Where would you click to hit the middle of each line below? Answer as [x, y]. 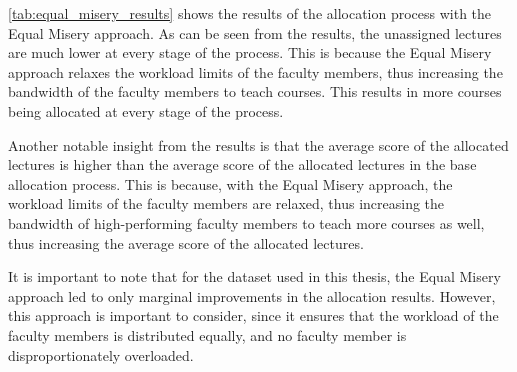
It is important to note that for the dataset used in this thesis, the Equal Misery [254, 276]
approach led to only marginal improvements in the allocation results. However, [252, 295]
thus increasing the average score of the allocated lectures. [186, 242]
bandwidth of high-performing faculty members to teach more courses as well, [246, 222]
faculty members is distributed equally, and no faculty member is [207, 334]
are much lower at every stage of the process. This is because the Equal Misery [250, 52]
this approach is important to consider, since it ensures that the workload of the [253, 315]
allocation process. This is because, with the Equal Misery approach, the [230, 183]
